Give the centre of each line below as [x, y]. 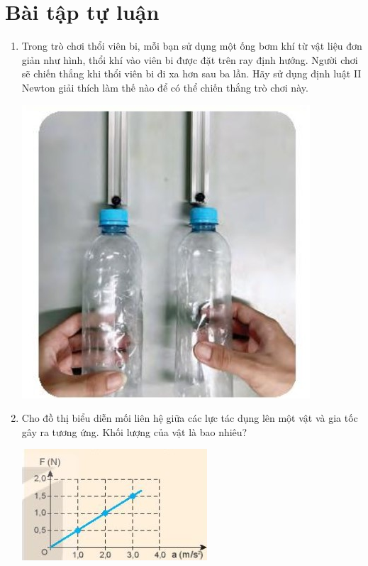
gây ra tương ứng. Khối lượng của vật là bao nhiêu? [134, 431]
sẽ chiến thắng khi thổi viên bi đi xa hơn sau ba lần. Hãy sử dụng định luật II [191, 74]
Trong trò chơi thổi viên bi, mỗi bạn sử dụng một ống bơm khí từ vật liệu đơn [192, 46]
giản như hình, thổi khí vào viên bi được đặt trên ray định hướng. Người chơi [190, 59]
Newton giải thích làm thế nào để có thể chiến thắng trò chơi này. [165, 87]
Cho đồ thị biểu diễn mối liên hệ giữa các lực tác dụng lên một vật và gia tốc [190, 418]
